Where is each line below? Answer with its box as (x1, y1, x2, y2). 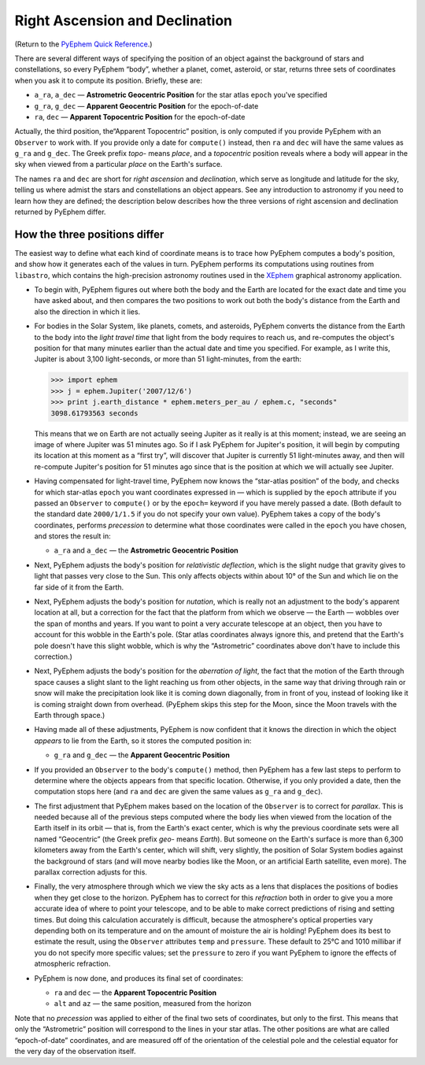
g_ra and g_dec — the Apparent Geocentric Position (54, 750, 230, 760)
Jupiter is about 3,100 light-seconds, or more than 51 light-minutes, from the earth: (34, 354, 302, 364)
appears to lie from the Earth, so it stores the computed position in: (34, 736, 252, 745)
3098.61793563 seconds (50, 409, 139, 417)
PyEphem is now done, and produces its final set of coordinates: (34, 973, 244, 983)
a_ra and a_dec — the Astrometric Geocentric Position (54, 545, 239, 555)
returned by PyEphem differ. (14, 207, 106, 216)
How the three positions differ (14, 227, 164, 241)
